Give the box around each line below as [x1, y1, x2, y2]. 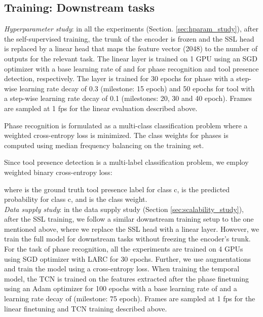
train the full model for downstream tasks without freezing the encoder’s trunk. [4, 233, 251, 244]
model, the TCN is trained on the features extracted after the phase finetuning [4, 273, 249, 284]
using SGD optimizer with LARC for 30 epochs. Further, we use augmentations [4, 253, 251, 264]
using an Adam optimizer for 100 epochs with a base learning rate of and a [4, 283, 237, 294]
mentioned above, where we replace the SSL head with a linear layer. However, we [4, 223, 259, 234]
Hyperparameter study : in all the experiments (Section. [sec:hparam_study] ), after [4, 23, 258, 34]
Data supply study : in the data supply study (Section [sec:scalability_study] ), [4, 203, 244, 214]
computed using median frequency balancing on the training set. [4, 139, 204, 150]
